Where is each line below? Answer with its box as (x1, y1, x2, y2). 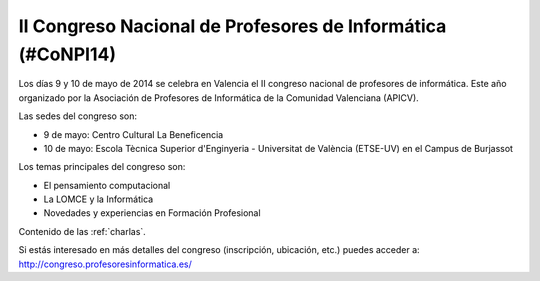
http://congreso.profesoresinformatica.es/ (18, 258, 192, 270)
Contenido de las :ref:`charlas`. (18, 225, 147, 237)
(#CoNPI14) (18, 43, 117, 65)
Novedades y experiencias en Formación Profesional (43, 207, 261, 219)
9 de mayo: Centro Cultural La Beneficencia (43, 128, 224, 140)
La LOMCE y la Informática (43, 193, 154, 205)
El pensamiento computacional (43, 179, 171, 191)
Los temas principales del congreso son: (18, 161, 186, 173)
